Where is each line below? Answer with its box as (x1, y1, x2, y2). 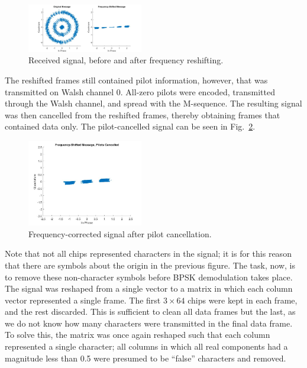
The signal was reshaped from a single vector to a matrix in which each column (5, 282, 293, 295)
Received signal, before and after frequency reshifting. (28, 54, 224, 66)
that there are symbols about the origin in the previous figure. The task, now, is (5, 259, 295, 271)
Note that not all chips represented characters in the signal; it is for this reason (5, 247, 292, 260)
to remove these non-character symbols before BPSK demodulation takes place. (5, 270, 293, 283)
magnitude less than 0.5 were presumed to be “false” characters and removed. (5, 351, 286, 364)
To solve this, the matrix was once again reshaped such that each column (5, 328, 270, 341)
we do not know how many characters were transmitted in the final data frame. (5, 317, 293, 329)
